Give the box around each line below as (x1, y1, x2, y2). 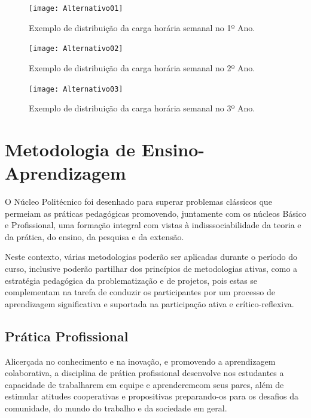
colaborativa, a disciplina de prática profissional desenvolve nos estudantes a (5, 366, 284, 379)
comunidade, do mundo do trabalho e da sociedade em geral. (5, 401, 227, 414)
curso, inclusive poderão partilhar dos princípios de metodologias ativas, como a (5, 262, 298, 275)
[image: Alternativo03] (29, 84, 123, 93)
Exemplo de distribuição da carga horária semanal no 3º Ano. (29, 102, 255, 114)
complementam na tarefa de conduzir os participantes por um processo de (5, 286, 275, 298)
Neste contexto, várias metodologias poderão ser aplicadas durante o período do (5, 250, 298, 263)
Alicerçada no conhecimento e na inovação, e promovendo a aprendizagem (5, 355, 276, 367)
